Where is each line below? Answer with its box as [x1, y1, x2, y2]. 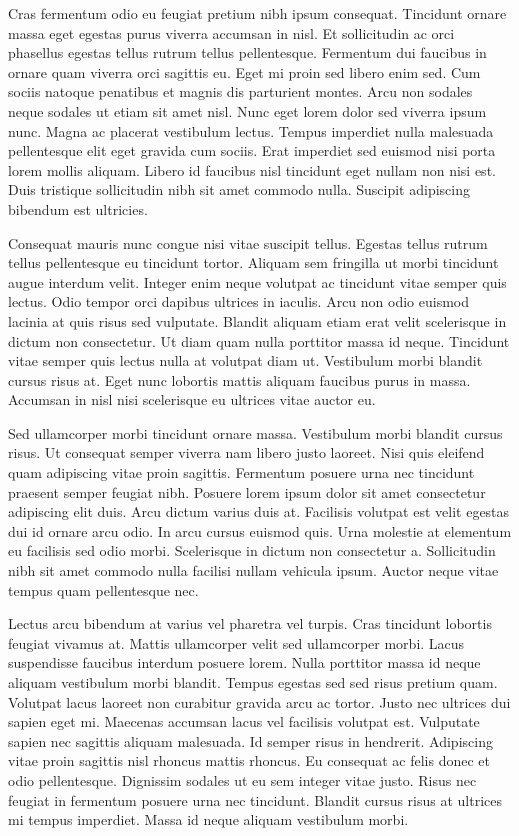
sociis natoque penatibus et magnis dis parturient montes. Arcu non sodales [8, 81, 473, 102]
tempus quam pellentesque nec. [8, 579, 199, 600]
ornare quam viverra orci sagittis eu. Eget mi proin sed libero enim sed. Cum [8, 61, 481, 82]
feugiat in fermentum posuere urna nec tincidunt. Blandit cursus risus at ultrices [8, 789, 503, 810]
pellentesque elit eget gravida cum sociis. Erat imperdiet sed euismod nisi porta [8, 140, 496, 161]
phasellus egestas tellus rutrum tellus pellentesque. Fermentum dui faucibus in [8, 42, 487, 63]
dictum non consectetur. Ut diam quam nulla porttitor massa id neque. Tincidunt [8, 330, 510, 351]
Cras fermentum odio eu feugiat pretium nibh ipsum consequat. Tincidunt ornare [8, 3, 507, 23]
